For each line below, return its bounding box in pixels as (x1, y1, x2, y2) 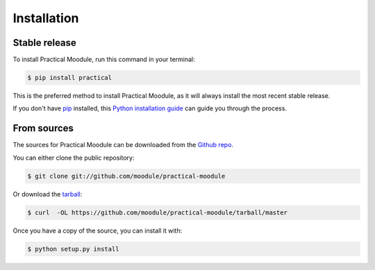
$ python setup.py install (27, 245, 119, 253)
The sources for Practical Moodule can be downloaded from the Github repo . (12, 141, 234, 149)
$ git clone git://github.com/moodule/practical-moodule (27, 172, 226, 180)
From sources (12, 122, 74, 135)
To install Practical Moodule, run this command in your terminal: (12, 56, 196, 64)
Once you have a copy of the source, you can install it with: (12, 226, 183, 235)
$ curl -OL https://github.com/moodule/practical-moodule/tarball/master (27, 208, 288, 217)
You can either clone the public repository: (12, 153, 135, 162)
